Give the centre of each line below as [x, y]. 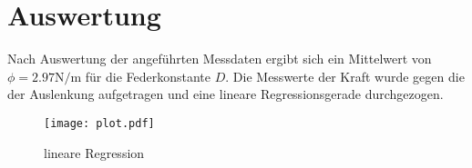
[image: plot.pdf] [99, 123]
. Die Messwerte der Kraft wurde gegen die [345, 76]
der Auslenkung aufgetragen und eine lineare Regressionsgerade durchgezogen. [226, 94]
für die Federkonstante [148, 76]
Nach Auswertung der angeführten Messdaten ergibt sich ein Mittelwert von [220, 59]
